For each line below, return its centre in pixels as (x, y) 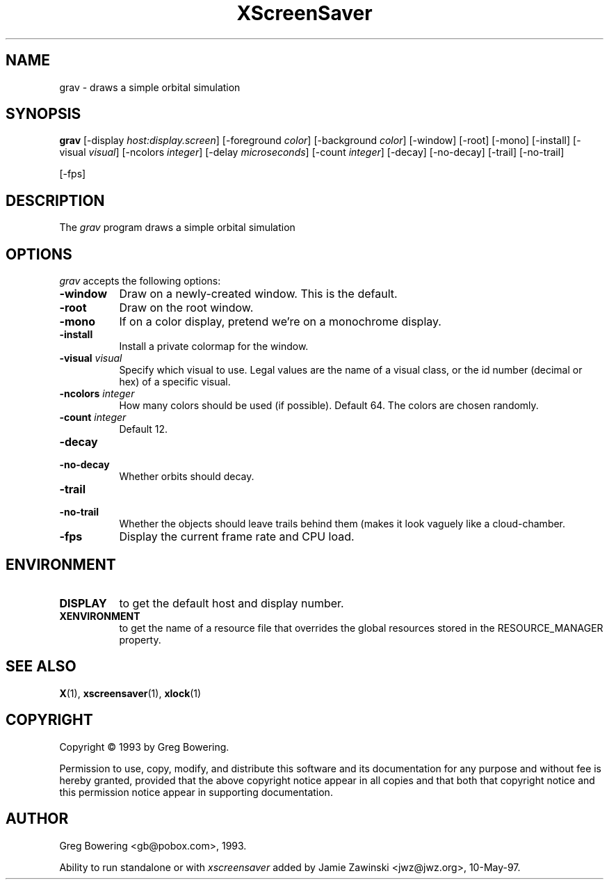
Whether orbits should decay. (187, 477)
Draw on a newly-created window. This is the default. (258, 294)
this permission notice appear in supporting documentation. (196, 792)
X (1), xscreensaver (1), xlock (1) (130, 693)
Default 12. (144, 429)
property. (140, 639)
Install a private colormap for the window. (214, 346)
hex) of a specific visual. (175, 382)
